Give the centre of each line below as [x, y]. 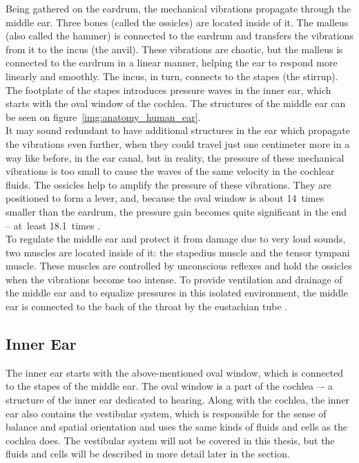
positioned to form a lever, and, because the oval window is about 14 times [165, 198]
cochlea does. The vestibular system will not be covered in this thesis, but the [170, 440]
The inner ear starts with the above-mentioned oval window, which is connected [175, 372]
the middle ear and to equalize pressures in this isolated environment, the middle [177, 293]
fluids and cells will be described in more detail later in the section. [148, 454]
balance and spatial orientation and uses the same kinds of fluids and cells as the [176, 427]
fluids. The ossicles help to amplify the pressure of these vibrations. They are [168, 184]
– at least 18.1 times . [53, 225]
